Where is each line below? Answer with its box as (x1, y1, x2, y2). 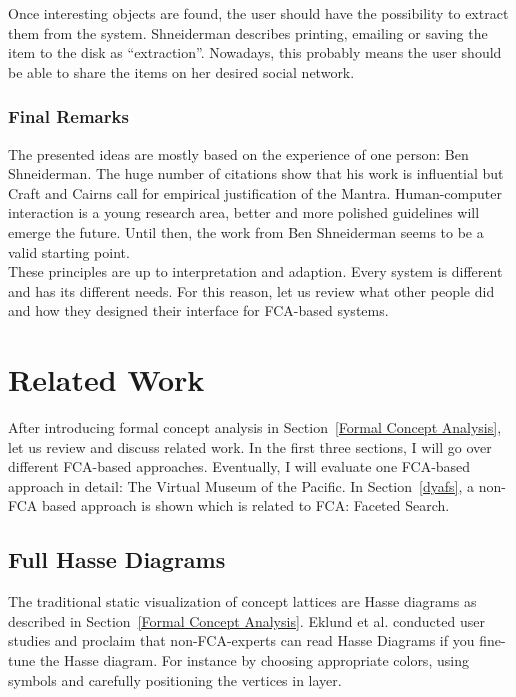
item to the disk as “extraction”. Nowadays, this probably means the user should (8, 42, 502, 63)
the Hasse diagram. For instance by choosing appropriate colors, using (39, 650, 469, 671)
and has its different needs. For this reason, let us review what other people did (8, 280, 495, 301)
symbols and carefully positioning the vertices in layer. (8, 669, 342, 690)
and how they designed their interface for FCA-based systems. (8, 300, 389, 321)
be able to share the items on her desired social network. (8, 61, 355, 82)
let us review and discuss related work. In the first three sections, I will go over (8, 436, 492, 457)
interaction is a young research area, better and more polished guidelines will (8, 202, 480, 223)
